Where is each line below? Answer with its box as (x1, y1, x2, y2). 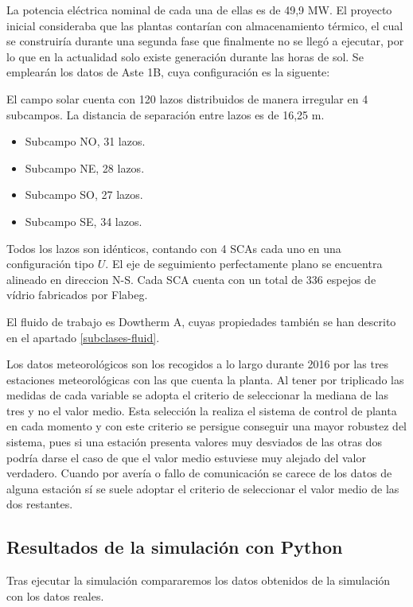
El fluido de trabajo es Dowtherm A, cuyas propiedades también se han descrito (6, 313, 396, 329)
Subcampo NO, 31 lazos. (25, 133, 146, 150)
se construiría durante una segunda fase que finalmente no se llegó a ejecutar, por (6, 33, 404, 49)
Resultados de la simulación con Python (6, 535, 343, 559)
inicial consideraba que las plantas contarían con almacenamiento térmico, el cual (6, 17, 403, 33)
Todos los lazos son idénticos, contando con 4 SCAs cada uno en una (6, 239, 341, 256)
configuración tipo (6, 255, 95, 272)
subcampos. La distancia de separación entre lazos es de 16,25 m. (6, 106, 325, 123)
